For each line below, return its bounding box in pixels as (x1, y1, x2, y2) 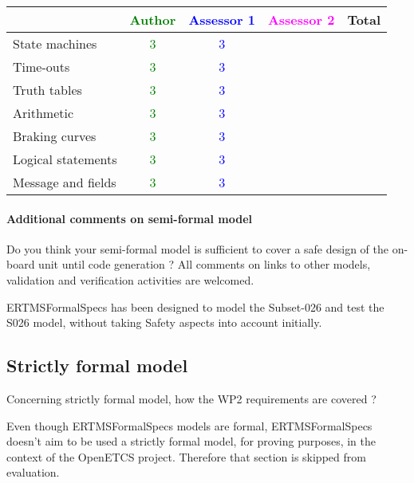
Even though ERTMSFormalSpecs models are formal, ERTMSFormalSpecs (6, 417, 373, 434)
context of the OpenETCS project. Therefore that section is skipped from (6, 448, 366, 465)
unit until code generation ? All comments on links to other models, (38, 256, 371, 273)
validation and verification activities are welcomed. (6, 271, 254, 288)
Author (129, 10, 176, 29)
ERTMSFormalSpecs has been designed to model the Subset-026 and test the (6, 298, 384, 315)
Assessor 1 (188, 10, 255, 29)
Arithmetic (13, 104, 74, 122)
